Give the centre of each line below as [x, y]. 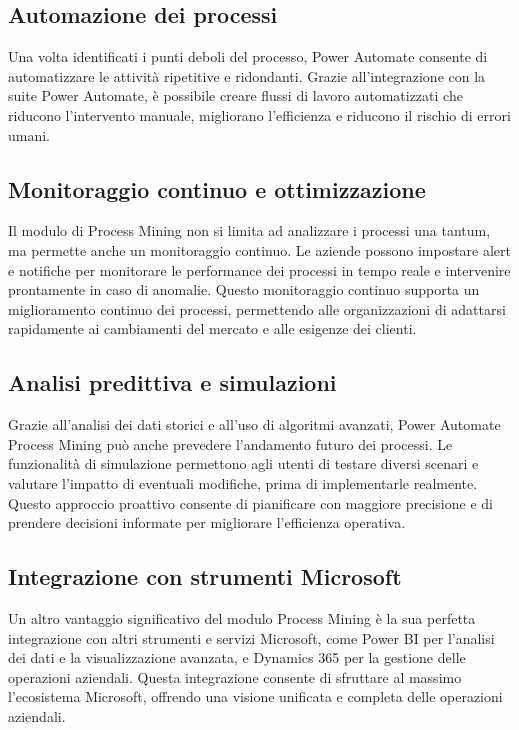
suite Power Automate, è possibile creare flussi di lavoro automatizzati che [235, 95]
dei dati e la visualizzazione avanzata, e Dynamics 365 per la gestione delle [237, 657]
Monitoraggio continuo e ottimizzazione [217, 188]
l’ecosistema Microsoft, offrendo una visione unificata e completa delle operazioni [255, 696]
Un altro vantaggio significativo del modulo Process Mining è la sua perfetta [242, 617]
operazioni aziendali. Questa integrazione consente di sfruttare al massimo [235, 676]
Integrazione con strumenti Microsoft [205, 576]
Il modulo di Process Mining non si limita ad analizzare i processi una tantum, [249, 230]
